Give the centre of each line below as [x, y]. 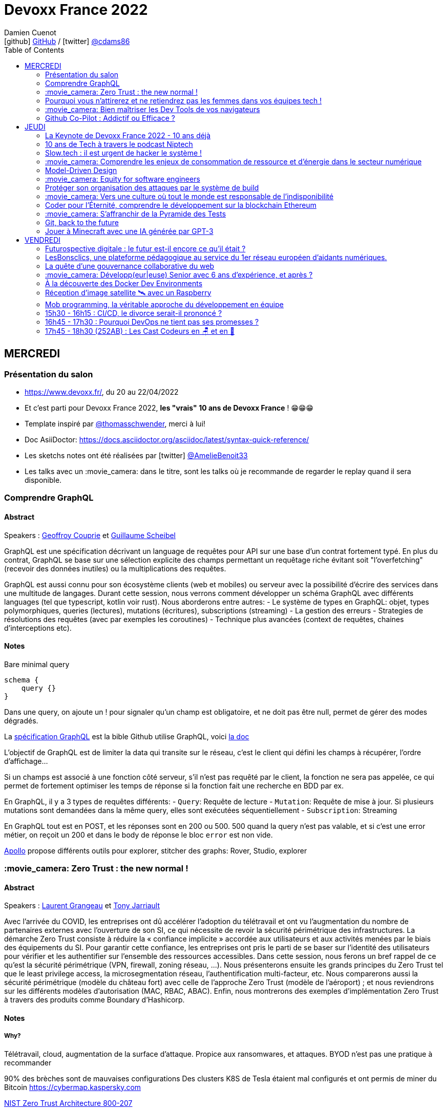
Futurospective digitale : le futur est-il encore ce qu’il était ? [145, 248]
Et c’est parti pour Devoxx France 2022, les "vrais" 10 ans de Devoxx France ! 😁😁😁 [169, 408]
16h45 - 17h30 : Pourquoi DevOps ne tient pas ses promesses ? [152, 322]
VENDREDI [43, 240]
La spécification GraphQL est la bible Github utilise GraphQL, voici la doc [127, 736]
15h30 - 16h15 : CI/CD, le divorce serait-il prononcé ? [134, 313]
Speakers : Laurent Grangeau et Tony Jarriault [82, 906]
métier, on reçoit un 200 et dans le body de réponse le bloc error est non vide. [139, 835]
